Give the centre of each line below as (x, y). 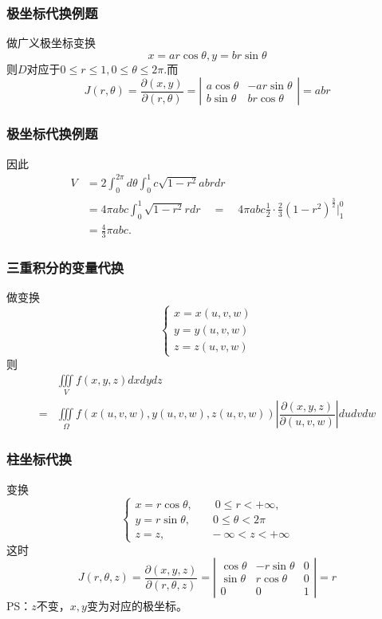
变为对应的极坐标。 (137, 606)
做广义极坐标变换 (51, 43)
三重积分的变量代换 (65, 268)
